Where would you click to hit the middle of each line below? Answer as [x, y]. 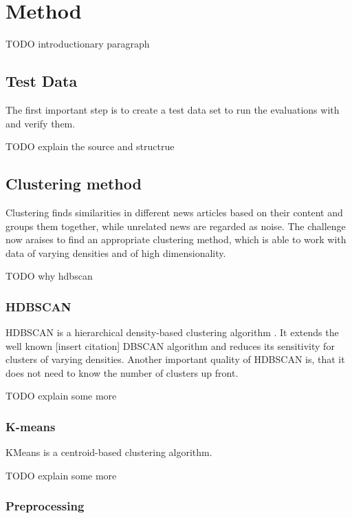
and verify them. [41, 123]
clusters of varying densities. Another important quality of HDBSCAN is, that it [175, 359]
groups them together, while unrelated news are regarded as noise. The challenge [176, 226]
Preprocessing [45, 506]
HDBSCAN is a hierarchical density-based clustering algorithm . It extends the [172, 332]
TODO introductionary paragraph [78, 44]
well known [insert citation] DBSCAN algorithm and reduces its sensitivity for [170, 345]
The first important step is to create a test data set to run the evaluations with [173, 109]
